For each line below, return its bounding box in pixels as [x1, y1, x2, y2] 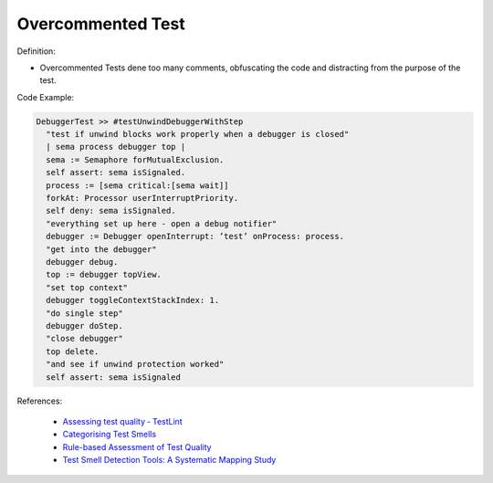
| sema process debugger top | [46, 142, 186, 152]
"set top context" [46, 282, 128, 292]
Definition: [16, 46, 57, 57]
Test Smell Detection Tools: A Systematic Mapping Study [62, 455, 277, 466]
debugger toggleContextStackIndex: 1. [46, 295, 219, 306]
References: [16, 395, 63, 406]
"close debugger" [46, 333, 123, 344]
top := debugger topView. [46, 269, 162, 280]
